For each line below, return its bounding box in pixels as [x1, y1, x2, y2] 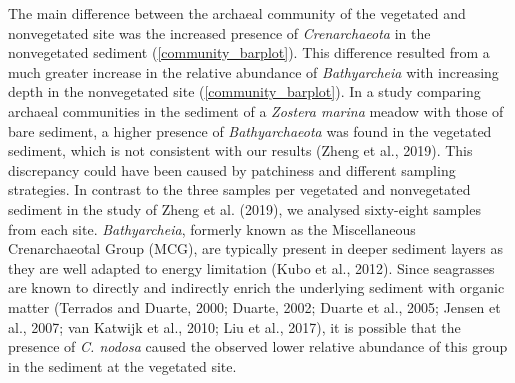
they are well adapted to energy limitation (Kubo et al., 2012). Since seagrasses [8, 257, 495, 278]
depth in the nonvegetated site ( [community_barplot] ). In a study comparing [8, 81, 481, 102]
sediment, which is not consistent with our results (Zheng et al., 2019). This [8, 140, 473, 161]
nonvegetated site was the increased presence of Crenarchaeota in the [8, 22, 431, 43]
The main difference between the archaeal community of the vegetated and [8, 3, 466, 23]
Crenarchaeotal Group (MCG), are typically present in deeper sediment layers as [8, 238, 504, 259]
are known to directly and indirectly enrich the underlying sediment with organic [8, 277, 505, 298]
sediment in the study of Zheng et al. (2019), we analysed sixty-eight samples [8, 198, 481, 219]
